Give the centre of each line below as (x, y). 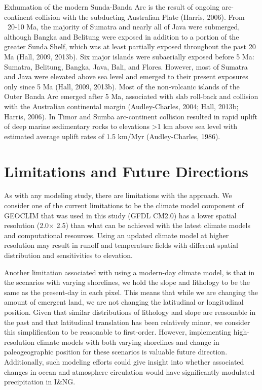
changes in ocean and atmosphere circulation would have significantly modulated (129, 371)
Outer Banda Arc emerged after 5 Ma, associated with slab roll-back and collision (131, 96)
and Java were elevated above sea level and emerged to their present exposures (126, 76)
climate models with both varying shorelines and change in (128, 342)
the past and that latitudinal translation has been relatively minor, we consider (127, 322)
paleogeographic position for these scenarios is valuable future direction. (116, 352)
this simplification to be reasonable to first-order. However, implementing (118, 332)
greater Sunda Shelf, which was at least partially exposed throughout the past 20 (130, 46)
